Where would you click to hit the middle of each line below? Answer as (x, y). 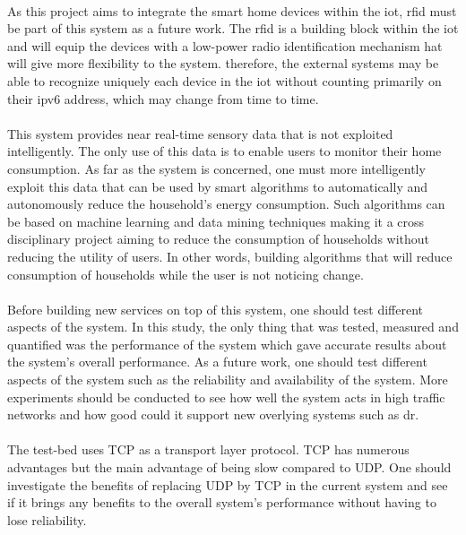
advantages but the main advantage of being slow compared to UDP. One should (229, 467)
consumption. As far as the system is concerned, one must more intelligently (216, 168)
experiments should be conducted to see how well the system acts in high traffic (226, 397)
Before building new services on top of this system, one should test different (215, 309)
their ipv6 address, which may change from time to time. (163, 98)
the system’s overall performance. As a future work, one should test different (217, 362)
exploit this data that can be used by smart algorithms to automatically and (218, 186)
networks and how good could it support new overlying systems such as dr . (213, 414)
